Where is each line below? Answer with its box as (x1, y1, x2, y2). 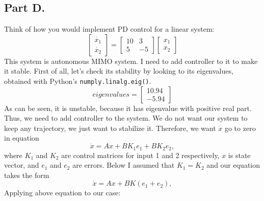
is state (228, 149, 251, 160)
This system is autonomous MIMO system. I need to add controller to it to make (4, 55, 258, 66)
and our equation (206, 160, 260, 170)
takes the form (4, 169, 49, 180)
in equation (4, 132, 39, 143)
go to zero (224, 122, 256, 133)
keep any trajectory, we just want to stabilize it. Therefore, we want (4, 122, 216, 133)
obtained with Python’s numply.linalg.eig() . (4, 75, 151, 86)
